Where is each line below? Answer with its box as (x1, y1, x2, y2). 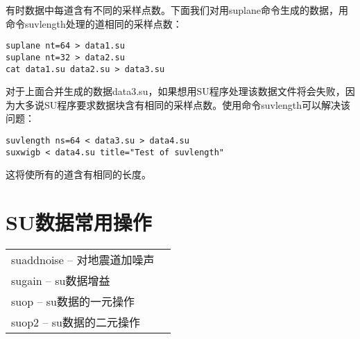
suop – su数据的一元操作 (11, 293, 135, 309)
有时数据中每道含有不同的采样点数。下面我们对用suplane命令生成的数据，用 (6, 3, 348, 17)
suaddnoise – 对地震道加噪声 (11, 251, 155, 268)
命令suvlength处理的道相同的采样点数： (6, 16, 182, 31)
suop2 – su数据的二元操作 (11, 313, 140, 330)
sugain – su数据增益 (11, 272, 110, 288)
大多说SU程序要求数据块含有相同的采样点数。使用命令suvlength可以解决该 (15, 97, 351, 112)
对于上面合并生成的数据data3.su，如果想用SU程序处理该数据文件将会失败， (6, 84, 345, 98)
